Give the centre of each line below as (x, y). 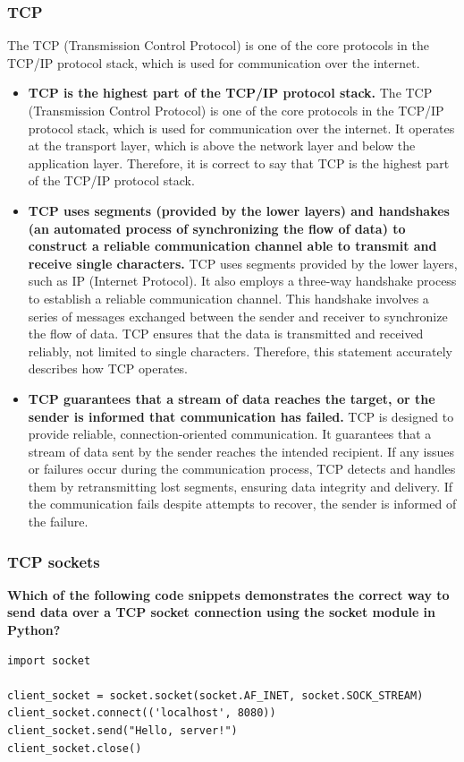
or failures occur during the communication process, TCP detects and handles (242, 469)
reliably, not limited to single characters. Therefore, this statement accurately (240, 351)
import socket (49, 660)
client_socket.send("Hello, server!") (122, 731)
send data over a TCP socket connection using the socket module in (222, 612)
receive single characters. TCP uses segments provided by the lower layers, (243, 263)
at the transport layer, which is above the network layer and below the (222, 146)
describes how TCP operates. (108, 368)
